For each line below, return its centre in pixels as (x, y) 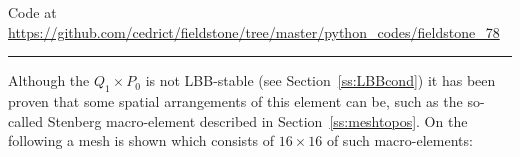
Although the (49, 80)
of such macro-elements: (399, 140)
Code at (32, 12)
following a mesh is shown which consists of (141, 140)
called (25, 120)
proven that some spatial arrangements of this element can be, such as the (235, 100)
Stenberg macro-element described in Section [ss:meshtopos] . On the (257, 120)
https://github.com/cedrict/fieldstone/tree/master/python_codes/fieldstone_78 (254, 31)
